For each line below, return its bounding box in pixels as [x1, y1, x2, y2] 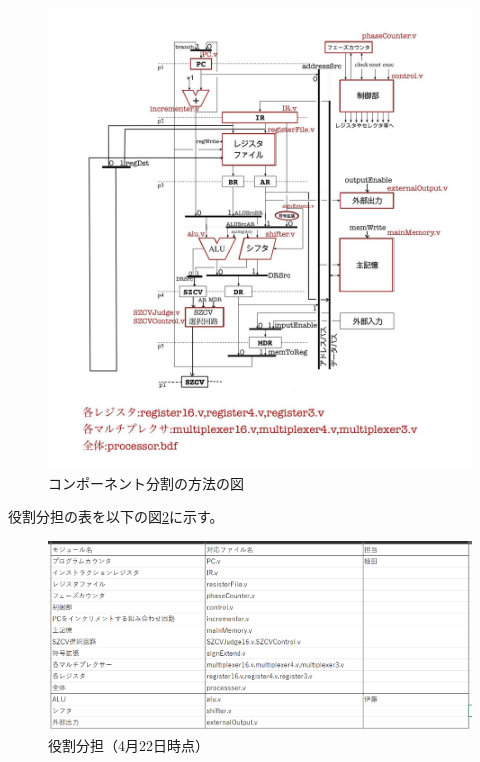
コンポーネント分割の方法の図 [48, 472, 244, 493]
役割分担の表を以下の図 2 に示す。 [8, 506, 224, 527]
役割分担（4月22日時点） [48, 735, 209, 756]
